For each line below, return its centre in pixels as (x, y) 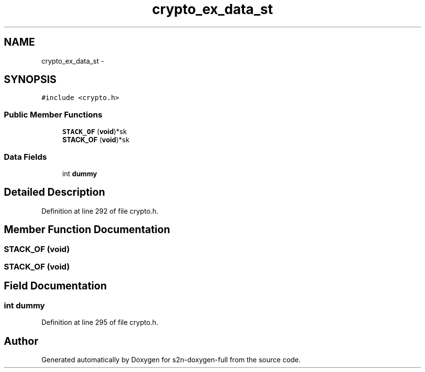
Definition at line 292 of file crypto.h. (100, 211)
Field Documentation (55, 286)
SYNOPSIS (30, 80)
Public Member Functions (53, 114)
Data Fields (25, 157)
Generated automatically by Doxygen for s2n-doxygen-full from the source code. (171, 360)
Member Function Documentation (87, 230)
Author (21, 341)
